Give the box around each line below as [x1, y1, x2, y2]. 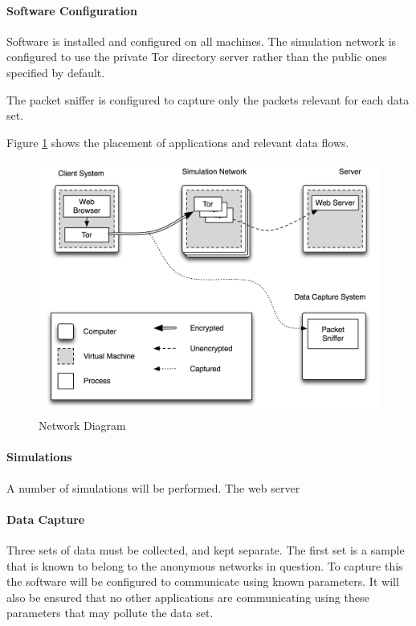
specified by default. [6, 63, 105, 80]
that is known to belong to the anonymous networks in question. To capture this [6, 557, 403, 574]
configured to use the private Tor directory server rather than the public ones [6, 48, 387, 65]
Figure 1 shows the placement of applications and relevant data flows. [6, 133, 349, 150]
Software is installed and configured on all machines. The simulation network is [6, 32, 397, 49]
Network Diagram [39, 417, 126, 434]
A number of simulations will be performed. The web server [6, 479, 300, 496]
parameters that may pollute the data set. [6, 604, 214, 621]
